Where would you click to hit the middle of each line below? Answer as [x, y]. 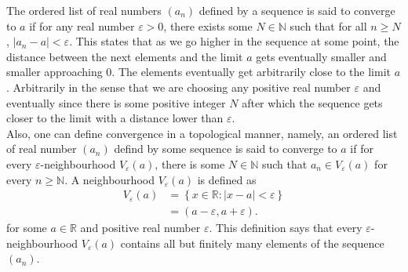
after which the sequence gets [312, 102]
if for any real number [82, 25]
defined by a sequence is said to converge [297, 10]
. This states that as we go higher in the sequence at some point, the [234, 41]
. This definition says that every [286, 228]
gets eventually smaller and [321, 56]
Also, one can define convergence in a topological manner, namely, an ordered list [202, 133]
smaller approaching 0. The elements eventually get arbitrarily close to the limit [199, 72]
